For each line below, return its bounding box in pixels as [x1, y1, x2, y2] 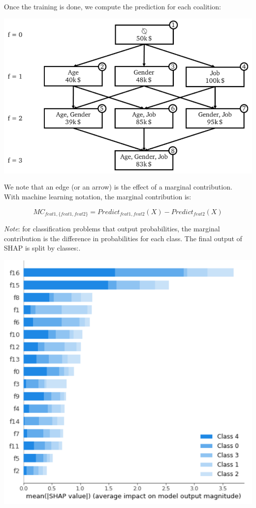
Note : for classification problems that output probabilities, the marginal [4, 223, 220, 234]
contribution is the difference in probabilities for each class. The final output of [4, 233, 242, 243]
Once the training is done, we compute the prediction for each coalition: [4, 1, 221, 11]
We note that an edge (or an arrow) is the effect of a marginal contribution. [4, 182, 232, 192]
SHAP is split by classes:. [4, 243, 81, 253]
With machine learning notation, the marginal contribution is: [4, 191, 192, 202]
